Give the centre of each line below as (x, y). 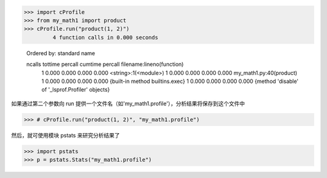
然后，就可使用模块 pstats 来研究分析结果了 (66, 135)
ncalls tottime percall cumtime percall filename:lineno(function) (105, 64)
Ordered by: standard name (61, 53)
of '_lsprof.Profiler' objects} (76, 90)
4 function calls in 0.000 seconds (105, 37)
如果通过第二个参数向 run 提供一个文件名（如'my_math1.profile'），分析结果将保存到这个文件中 (128, 104)
